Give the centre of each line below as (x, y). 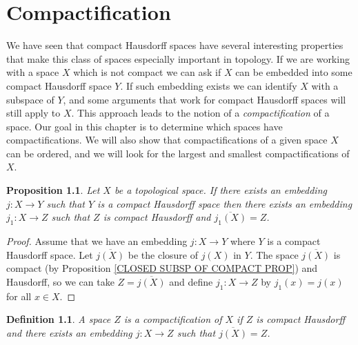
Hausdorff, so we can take (60, 281)
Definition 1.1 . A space (59, 319)
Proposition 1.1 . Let (53, 190)
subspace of (30, 99)
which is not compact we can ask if (147, 72)
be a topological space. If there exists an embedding (220, 190)
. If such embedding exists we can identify (209, 85)
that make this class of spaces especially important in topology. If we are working (178, 58)
